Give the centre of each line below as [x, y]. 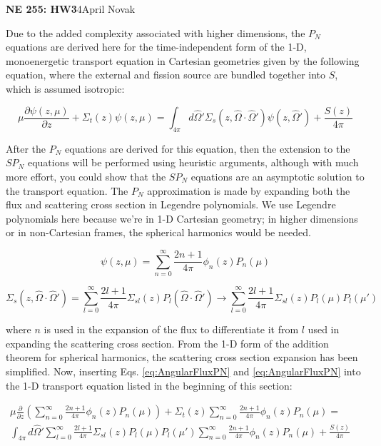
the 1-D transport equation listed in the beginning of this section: [149, 385]
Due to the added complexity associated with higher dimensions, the [156, 32]
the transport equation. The [67, 190]
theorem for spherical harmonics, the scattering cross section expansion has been [182, 357]
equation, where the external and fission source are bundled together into [166, 75]
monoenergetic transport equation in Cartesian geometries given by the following [183, 60]
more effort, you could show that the [86, 177]
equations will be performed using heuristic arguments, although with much [193, 162]
